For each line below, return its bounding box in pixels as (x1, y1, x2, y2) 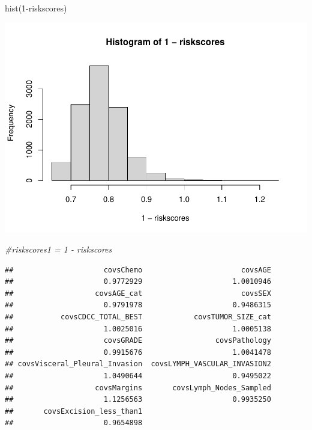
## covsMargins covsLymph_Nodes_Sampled (5, 383, 271, 392)
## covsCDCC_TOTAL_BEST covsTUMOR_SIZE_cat (5, 313, 271, 322)
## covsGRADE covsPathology (5, 336, 271, 345)
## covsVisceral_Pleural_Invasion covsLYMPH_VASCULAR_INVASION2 (5, 360, 271, 369)
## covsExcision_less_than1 (5, 407, 143, 416)
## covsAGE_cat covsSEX (5, 289, 271, 298)
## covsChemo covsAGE (5, 265, 271, 274)
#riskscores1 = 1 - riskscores (5, 243, 112, 256)
